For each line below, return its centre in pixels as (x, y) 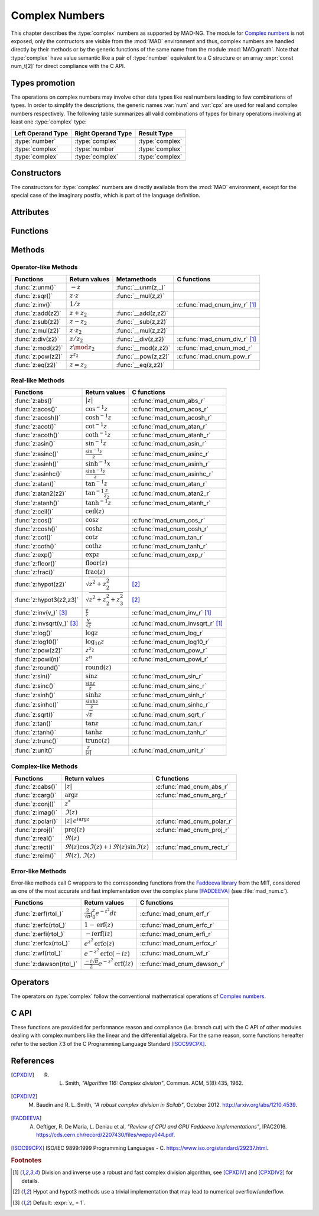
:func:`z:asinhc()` (38, 474)
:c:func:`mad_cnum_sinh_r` (169, 695)
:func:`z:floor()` (36, 563)
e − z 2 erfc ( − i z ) (107, 952)
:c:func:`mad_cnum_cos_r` (169, 520)
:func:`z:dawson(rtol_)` (46, 964)
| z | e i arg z (77, 820)
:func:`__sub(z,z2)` (142, 322)
